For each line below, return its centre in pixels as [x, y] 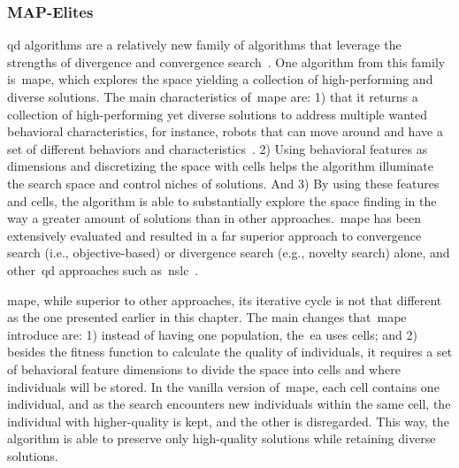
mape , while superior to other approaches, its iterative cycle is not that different [225, 299]
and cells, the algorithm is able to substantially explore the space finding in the [222, 200]
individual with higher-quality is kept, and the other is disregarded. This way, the [228, 421]
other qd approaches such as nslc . [103, 269]
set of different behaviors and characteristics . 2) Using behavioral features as [218, 148]
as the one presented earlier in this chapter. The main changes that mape [207, 317]
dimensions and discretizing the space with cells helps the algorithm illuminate [220, 166]
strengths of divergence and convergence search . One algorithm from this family [226, 61]
